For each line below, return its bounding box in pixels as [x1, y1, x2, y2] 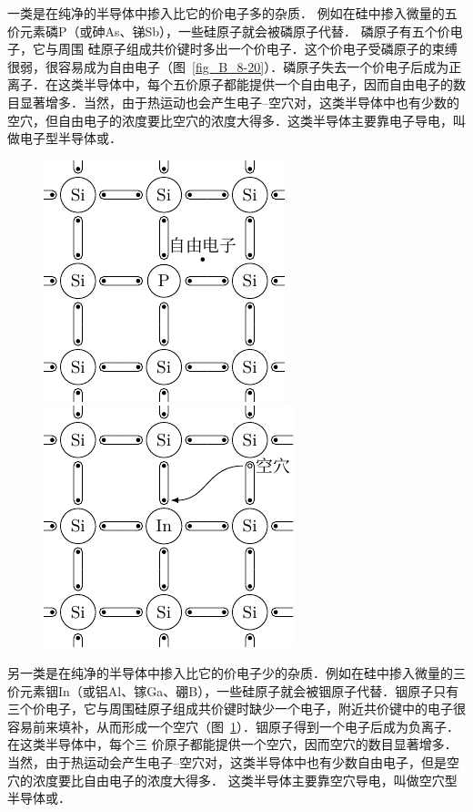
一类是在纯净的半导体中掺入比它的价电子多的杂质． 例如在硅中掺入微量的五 [7, 4, 458, 22]
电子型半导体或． [19, 128, 122, 148]
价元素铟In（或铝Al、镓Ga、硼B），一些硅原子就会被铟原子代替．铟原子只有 [7, 681, 459, 700]
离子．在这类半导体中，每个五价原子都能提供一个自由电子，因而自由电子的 [7, 75, 453, 94]
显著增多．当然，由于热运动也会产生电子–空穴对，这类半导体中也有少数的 [19, 92, 459, 111]
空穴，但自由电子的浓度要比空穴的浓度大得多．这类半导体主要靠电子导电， [7, 110, 453, 129]
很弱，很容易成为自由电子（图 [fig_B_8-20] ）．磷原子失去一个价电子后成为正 [7, 57, 462, 76]
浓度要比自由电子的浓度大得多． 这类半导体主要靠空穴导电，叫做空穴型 [32, 770, 458, 789]
